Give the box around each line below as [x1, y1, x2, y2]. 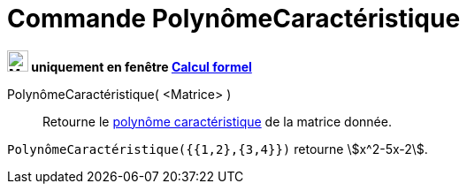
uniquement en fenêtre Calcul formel [31, 58, 252, 74]
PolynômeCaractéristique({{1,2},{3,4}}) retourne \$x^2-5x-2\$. [7, 141, 428, 157]
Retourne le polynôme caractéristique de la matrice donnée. [42, 113, 392, 129]
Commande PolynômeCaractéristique [7, 4, 461, 34]
